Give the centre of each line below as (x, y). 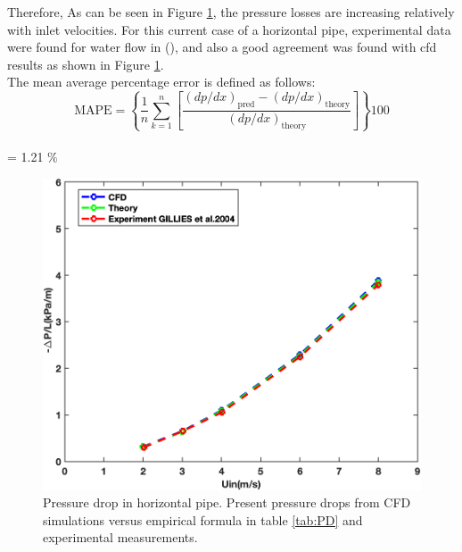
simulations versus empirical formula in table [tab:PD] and (203, 519)
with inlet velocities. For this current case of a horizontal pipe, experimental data (229, 29)
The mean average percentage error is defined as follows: (161, 82)
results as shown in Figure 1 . (86, 64)
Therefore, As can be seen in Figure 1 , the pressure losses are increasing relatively (231, 12)
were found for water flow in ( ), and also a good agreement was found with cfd (222, 47)
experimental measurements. (120, 537)
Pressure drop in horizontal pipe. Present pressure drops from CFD (227, 502)
